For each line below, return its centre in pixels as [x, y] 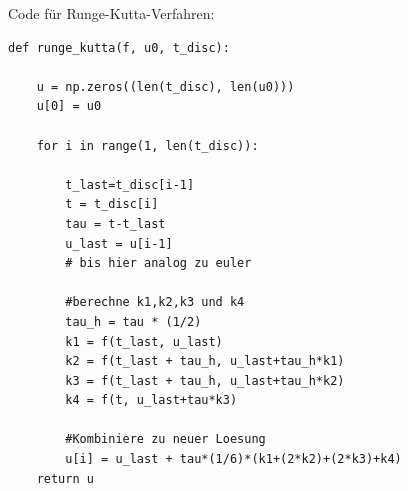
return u [65, 478]
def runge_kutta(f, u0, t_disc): [119, 47]
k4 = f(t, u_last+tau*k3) [151, 400]
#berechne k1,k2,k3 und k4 [155, 302]
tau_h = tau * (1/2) [133, 321]
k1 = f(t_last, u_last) [144, 341]
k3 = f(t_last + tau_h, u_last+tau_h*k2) [205, 380]
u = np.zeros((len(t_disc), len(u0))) [165, 86]
